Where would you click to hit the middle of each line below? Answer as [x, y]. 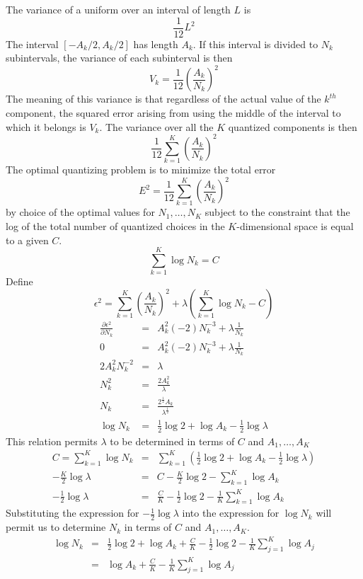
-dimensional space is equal [295, 225]
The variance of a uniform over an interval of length [118, 9]
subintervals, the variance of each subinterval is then [119, 58]
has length [156, 44]
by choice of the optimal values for [80, 212]
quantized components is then [293, 126]
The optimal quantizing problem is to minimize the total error [141, 169]
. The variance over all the [156, 126]
